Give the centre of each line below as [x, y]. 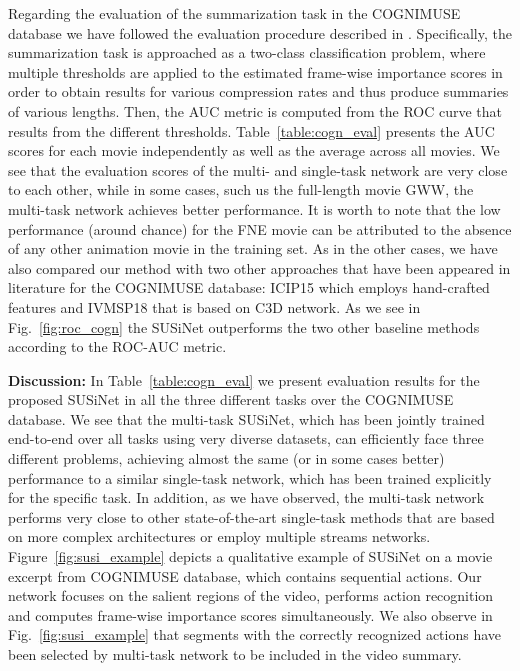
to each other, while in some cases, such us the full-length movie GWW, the [241, 189]
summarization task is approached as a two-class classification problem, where [247, 52]
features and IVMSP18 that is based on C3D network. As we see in [214, 306]
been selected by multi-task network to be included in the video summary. [235, 654]
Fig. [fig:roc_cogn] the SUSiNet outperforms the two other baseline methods [244, 326]
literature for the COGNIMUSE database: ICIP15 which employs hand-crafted [249, 287]
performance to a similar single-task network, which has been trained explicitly [250, 477]
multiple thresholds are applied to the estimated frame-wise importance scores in [255, 71]
